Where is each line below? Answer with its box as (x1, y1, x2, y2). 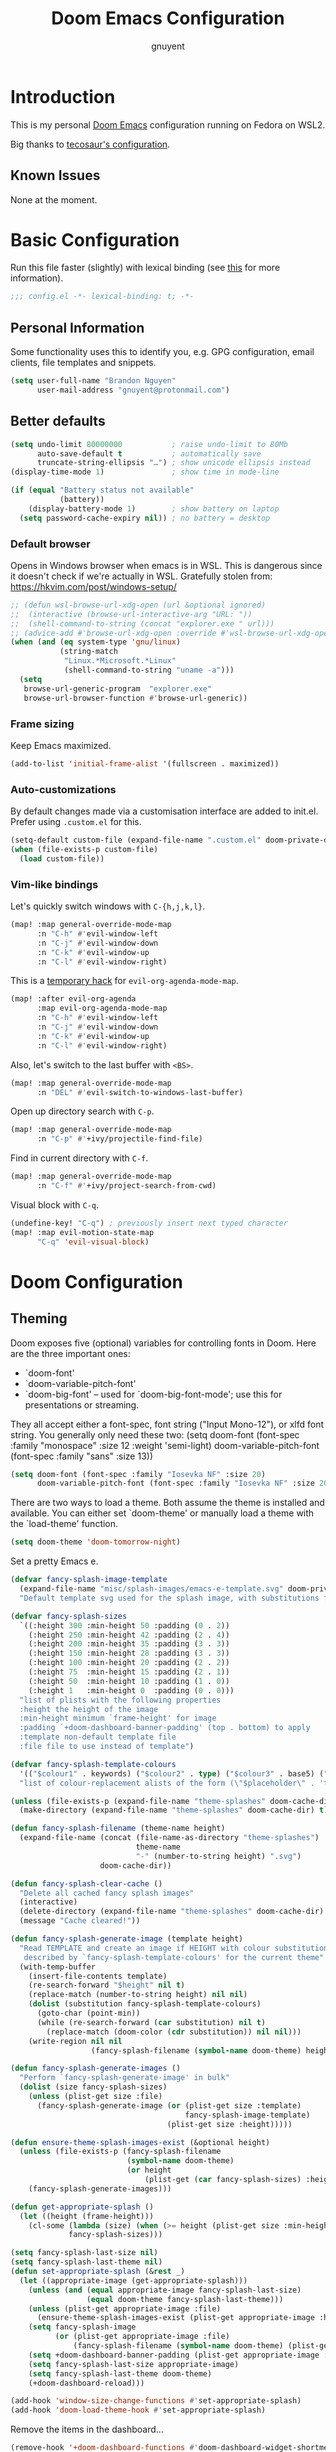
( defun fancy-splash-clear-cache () (10, 1878, 163, 1889)
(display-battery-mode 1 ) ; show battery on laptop (28, 503, 280, 514)
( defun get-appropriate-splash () (10, 2202, 155, 2212)
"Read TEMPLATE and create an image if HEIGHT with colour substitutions (19, 1943, 333, 1953)
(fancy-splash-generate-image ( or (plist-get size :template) (36, 2100, 302, 2111)
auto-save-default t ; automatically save (36, 448, 262, 459)
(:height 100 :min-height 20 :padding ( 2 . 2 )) (28, 1658, 230, 1668)
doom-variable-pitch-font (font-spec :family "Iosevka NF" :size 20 (36, 1478, 329, 1489)
